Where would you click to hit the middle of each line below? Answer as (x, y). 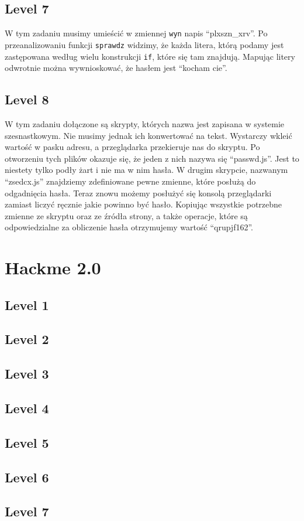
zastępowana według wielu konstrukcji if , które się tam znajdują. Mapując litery (150, 56)
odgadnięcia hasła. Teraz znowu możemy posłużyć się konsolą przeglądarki (138, 193)
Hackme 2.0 (53, 268)
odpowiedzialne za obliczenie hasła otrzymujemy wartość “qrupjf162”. (129, 227)
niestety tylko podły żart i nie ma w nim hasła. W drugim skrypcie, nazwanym (146, 170)
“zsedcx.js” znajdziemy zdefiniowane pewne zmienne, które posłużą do (130, 181)
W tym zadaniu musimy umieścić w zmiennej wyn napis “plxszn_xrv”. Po (136, 33)
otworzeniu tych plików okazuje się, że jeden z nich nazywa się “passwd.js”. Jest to (152, 158)
